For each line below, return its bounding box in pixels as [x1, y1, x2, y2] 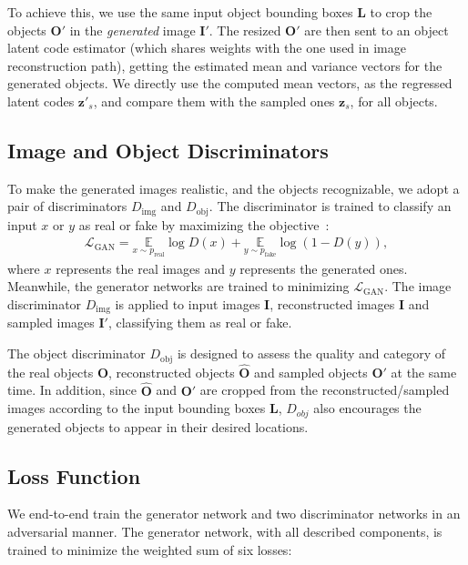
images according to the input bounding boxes [7, 399, 266, 418]
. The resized [209, 20, 281, 39]
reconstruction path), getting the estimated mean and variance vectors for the [7, 55, 443, 75]
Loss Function [7, 461, 141, 489]
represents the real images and [56, 258, 225, 277]
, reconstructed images [270, 295, 395, 314]
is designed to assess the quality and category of [177, 344, 445, 363]
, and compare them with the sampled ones [93, 91, 335, 110]
